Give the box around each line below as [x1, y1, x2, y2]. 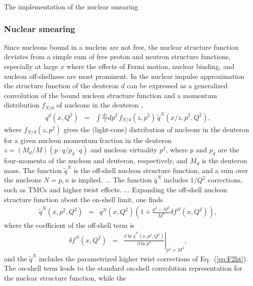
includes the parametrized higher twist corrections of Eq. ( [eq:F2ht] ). [38, 253, 248, 263]
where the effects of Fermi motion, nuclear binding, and [67, 61, 235, 71]
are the [217, 144, 239, 155]
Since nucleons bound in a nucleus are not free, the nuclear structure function [4, 41, 239, 52]
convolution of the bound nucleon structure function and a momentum [4, 90, 217, 100]
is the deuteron [202, 155, 248, 166]
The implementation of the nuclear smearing [4, 1, 138, 11]
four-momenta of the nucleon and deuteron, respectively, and [4, 155, 188, 166]
